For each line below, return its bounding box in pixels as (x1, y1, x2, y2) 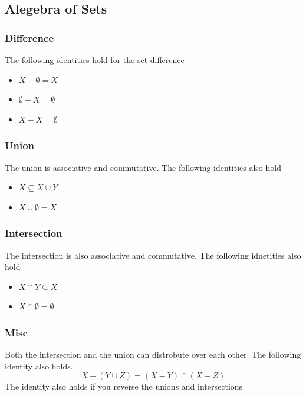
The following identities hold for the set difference (5, 54, 185, 65)
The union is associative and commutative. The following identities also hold (5, 161, 281, 173)
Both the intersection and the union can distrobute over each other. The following (5, 348, 301, 361)
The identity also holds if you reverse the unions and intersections (5, 380, 243, 392)
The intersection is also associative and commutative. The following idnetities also (5, 249, 301, 261)
